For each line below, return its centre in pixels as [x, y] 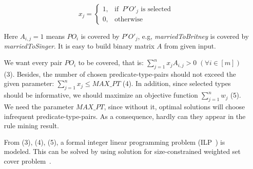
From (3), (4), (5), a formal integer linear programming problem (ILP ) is [115, 142]
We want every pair [33, 62]
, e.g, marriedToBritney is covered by [193, 36]
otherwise [129, 20]
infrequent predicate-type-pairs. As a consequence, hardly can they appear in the [125, 116]
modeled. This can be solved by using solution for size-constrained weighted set [122, 151]
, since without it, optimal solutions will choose [175, 107]
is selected [156, 9]
